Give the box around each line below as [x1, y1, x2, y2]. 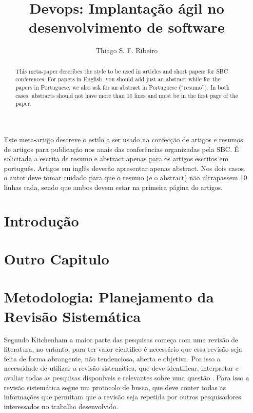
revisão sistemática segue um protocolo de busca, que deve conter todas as [4, 382, 226, 392]
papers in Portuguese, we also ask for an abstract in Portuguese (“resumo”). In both [15, 83, 230, 92]
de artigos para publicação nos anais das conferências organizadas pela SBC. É [4, 144, 239, 154]
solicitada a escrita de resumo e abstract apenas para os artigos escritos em [4, 153, 229, 164]
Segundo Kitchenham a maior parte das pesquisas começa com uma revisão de [4, 334, 238, 344]
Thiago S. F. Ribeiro [96, 45, 158, 56]
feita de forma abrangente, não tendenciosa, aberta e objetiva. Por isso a [4, 353, 220, 363]
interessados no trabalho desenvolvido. [4, 401, 118, 411]
